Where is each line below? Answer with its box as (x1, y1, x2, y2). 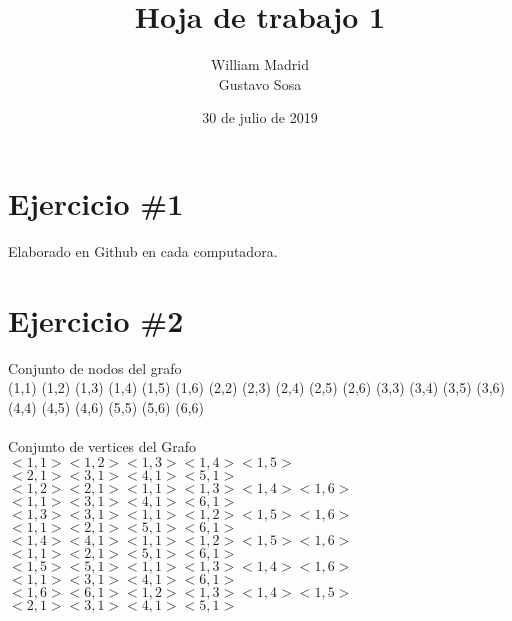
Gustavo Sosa (218, 73, 302, 94)
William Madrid (210, 54, 310, 75)
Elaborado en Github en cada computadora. (8, 240, 278, 261)
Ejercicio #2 (8, 299, 184, 340)
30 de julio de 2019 (202, 107, 318, 128)
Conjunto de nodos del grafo (8, 357, 182, 378)
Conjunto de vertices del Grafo (8, 435, 197, 456)
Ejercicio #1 (8, 182, 184, 223)
